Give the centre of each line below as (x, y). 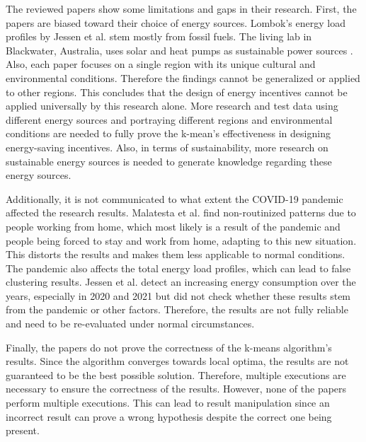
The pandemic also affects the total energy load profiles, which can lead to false (178, 268)
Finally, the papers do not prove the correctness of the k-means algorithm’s (169, 347)
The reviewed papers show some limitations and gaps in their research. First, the (181, 8)
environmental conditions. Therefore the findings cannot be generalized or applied (183, 77)
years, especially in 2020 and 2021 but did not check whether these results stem (178, 295)
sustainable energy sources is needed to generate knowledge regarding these (169, 161)
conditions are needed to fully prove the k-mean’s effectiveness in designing (168, 133)
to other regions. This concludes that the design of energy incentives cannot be (177, 92)
